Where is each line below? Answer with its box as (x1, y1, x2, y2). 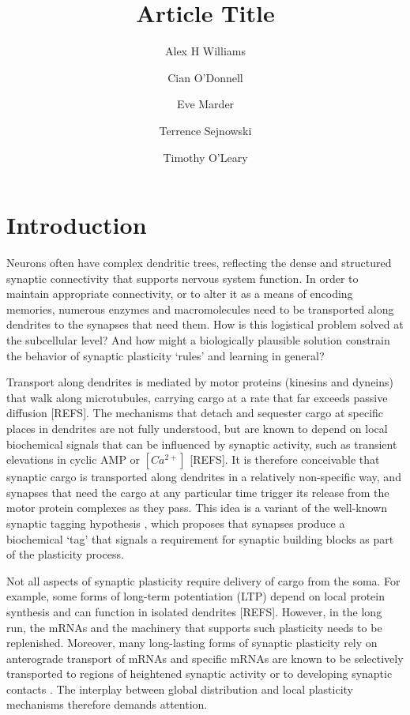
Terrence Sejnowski (159, 122, 252, 138)
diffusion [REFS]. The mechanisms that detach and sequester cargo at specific (6, 405, 384, 421)
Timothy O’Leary (163, 149, 248, 165)
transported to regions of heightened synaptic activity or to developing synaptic (6, 665, 393, 682)
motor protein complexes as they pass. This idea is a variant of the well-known (6, 499, 387, 516)
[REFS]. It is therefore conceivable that (190, 451, 380, 468)
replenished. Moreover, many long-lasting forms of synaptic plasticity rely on (6, 634, 378, 651)
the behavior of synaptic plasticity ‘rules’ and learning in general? (6, 347, 325, 363)
